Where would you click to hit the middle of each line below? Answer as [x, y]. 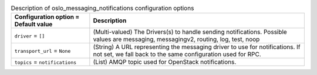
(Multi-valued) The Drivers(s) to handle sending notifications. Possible [190, 32]
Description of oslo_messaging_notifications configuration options [102, 8]
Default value [33, 25]
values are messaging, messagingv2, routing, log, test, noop [176, 39]
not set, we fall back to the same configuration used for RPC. [177, 54]
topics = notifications [45, 62]
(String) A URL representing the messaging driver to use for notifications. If [197, 47]
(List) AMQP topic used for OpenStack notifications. [165, 62]
